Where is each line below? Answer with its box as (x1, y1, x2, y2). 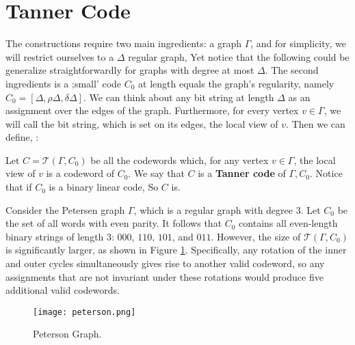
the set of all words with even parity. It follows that (5, 216, 222, 230)
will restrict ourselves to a (5, 49, 114, 64)
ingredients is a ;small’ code (5, 76, 122, 90)
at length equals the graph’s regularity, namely (138, 76, 334, 90)
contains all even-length (239, 216, 338, 230)
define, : (5, 130, 39, 144)
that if (5, 180, 32, 194)
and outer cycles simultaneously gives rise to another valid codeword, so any (5, 256, 325, 271)
